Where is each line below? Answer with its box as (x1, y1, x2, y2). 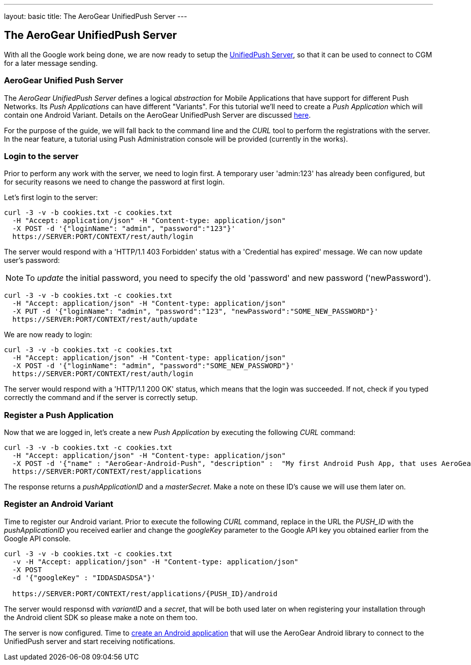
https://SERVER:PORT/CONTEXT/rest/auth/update (12, 315, 198, 324)
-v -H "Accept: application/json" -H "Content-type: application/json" (12, 557, 299, 566)
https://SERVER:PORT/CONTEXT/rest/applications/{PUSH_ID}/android (12, 589, 277, 598)
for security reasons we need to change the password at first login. (4, 178, 225, 187)
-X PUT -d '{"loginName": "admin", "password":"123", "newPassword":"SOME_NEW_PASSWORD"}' (12, 307, 379, 316)
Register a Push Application (4, 410, 114, 420)
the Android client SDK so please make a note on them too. (4, 613, 198, 622)
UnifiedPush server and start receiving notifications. (4, 637, 175, 646)
